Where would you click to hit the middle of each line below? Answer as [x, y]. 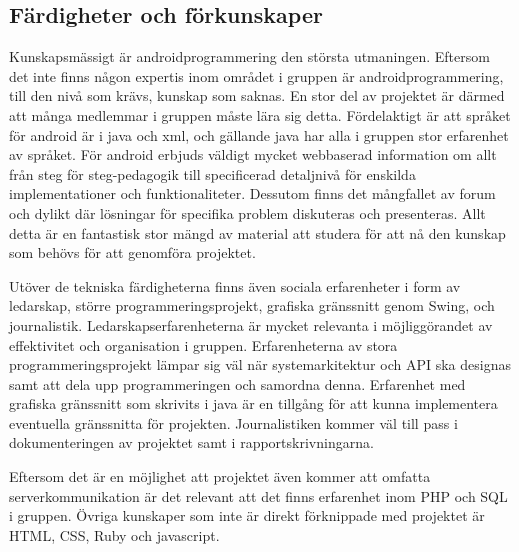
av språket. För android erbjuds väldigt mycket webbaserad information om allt [253, 154]
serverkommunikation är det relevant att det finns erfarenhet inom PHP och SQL [258, 495]
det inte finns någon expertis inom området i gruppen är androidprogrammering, [256, 75]
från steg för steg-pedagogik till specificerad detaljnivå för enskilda [212, 173]
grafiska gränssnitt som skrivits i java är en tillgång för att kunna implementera [253, 403]
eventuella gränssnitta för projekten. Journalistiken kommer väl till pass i [233, 422]
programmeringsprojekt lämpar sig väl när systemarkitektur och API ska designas [260, 364]
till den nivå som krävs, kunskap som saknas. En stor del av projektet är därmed [257, 95]
